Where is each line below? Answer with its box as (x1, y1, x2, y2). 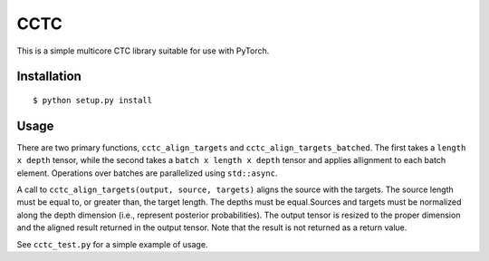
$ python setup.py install (33, 95, 153, 105)
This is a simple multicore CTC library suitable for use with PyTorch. (16, 45, 270, 56)
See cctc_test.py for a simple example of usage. (16, 238, 208, 249)
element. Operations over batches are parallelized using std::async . (16, 168, 278, 179)
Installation (16, 69, 81, 84)
